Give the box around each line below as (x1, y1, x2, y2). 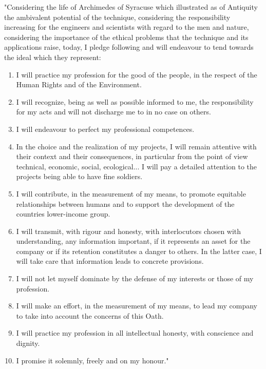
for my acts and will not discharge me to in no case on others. (16, 106, 211, 117)
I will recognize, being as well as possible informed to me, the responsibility (16, 96, 254, 107)
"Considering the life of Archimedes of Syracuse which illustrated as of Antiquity (4, 2, 258, 12)
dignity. (16, 338, 40, 348)
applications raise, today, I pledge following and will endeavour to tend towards (4, 42, 254, 52)
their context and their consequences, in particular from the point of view (16, 151, 248, 162)
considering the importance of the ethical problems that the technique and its (4, 31, 249, 42)
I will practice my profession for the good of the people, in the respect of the (16, 69, 257, 80)
